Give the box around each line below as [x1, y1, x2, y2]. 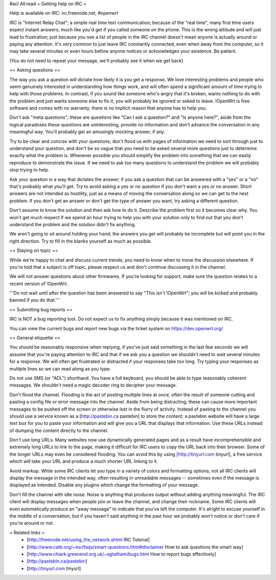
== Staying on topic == [9, 247, 58, 253]
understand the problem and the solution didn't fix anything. [9, 221, 136, 227]
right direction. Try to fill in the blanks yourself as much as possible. [9, 238, 152, 244]
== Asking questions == [9, 67, 61, 73]
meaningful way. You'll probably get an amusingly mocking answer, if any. [9, 128, 166, 135]
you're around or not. [9, 520, 54, 526]
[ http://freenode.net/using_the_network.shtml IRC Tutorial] [27, 536, 150, 543]
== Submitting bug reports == [9, 306, 73, 312]
